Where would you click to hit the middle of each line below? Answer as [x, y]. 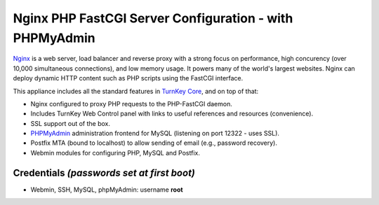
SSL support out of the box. [71, 123]
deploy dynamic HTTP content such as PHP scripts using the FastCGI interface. [128, 78]
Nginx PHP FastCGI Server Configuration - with [153, 18]
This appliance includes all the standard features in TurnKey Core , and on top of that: [136, 91]
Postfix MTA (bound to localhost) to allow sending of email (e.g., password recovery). [154, 143]
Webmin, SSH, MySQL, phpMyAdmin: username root [107, 190]
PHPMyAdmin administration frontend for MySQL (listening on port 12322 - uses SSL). [155, 134]
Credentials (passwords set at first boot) [104, 172]
